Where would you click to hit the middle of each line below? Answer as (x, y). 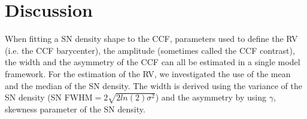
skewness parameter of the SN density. (75, 109)
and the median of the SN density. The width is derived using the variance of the (153, 85)
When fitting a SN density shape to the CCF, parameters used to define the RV (151, 39)
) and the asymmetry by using (211, 97)
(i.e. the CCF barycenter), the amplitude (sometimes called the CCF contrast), (150, 50)
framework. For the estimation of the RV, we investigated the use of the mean (148, 73)
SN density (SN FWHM (49, 97)
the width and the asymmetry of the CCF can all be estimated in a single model (153, 62)
